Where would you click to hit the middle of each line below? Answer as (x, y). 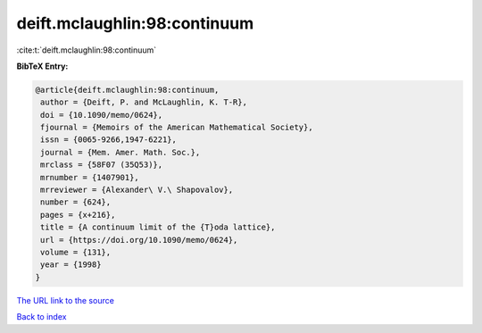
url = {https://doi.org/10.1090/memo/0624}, (139, 240)
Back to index (42, 317)
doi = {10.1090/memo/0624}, (102, 115)
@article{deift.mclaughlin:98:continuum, (127, 90)
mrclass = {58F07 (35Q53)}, (102, 165)
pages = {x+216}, (78, 215)
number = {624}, (76, 202)
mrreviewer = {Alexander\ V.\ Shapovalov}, (137, 190)
